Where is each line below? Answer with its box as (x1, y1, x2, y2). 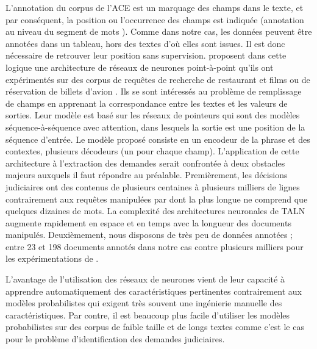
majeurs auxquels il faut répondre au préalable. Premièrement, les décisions (5, 168, 288, 181)
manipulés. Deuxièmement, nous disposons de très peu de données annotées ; (5, 228, 293, 241)
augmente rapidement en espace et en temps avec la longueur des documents (5, 216, 291, 229)
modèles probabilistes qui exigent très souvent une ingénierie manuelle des (5, 297, 282, 309)
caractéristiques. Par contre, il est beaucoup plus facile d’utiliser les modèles (5, 308, 290, 321)
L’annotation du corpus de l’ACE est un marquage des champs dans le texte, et (5, 1, 304, 13)
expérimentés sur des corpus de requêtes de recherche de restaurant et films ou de (5, 73, 310, 85)
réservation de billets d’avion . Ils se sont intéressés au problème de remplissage (5, 85, 302, 98)
